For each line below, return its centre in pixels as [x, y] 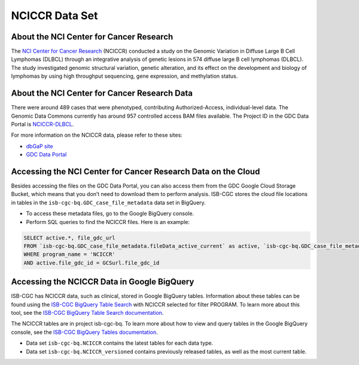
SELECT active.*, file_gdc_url [70, 238]
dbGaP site [39, 146]
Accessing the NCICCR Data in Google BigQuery [103, 282]
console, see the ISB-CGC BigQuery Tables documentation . [84, 332]
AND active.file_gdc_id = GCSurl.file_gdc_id [92, 263]
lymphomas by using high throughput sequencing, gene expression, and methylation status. [124, 76]
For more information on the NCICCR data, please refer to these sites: [97, 135]
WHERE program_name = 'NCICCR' [70, 254]
